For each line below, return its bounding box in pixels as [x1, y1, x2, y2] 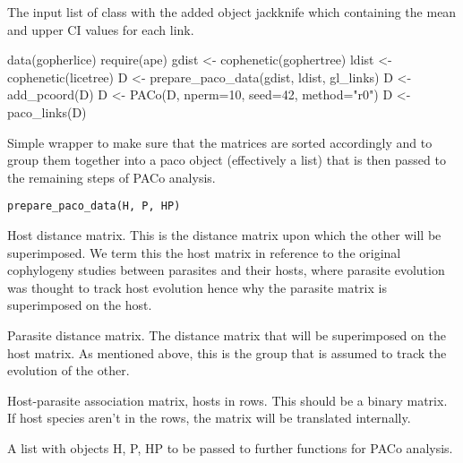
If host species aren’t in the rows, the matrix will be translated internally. [7, 408, 411, 427]
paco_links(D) [7, 102, 87, 121]
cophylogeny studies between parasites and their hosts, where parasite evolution [7, 261, 445, 279]
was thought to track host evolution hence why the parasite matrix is [7, 278, 387, 296]
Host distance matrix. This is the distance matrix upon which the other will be [7, 226, 442, 244]
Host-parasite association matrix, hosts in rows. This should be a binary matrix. [7, 390, 448, 409]
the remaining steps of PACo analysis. [7, 167, 216, 186]
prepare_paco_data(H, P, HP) [7, 200, 181, 213]
